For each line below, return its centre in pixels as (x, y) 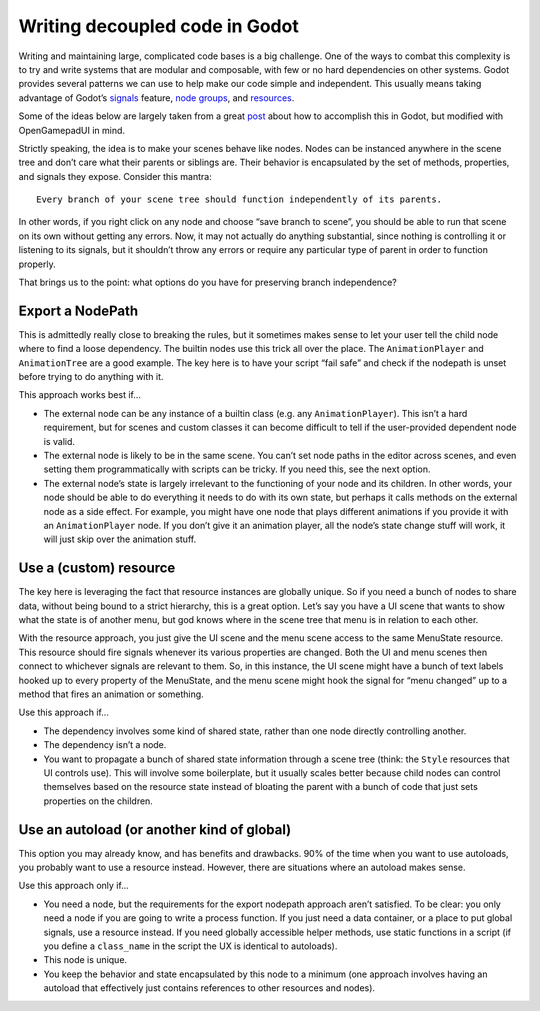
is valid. (59, 441)
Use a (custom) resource (97, 568)
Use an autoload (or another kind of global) (155, 829)
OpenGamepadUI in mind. (71, 130)
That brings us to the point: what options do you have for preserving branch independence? (207, 282)
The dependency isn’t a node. (105, 745)
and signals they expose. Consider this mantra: (115, 176)
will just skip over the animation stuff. (120, 539)
